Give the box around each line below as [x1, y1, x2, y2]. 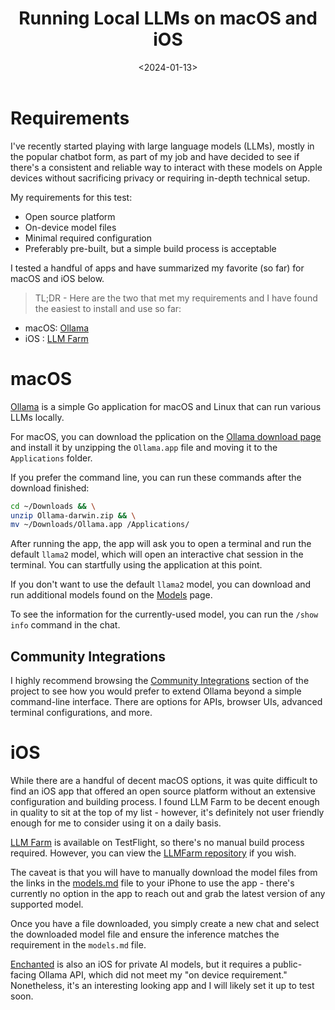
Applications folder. [10, 452, 93, 464]
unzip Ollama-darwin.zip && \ [10, 510, 137, 521]
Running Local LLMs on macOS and [18, 7, 318, 30]
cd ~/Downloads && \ [10, 501, 97, 511]
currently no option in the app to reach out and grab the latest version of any [10, 888, 326, 899]
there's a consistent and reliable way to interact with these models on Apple [10, 161, 323, 173]
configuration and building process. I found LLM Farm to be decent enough [10, 796, 320, 807]
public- [272, 958, 303, 970]
